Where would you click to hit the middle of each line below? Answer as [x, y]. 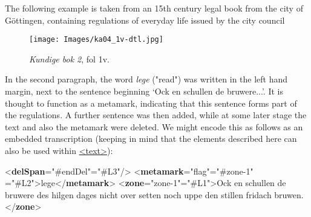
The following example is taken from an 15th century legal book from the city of [154, 8]
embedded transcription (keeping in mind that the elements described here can [151, 139]
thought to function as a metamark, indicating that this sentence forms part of [151, 103]
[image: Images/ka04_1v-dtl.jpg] [96, 40]
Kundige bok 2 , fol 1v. [69, 58]
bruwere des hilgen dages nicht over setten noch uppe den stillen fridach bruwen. [154, 194]
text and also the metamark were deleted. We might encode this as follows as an [154, 126]
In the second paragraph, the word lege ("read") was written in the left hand [146, 79]
